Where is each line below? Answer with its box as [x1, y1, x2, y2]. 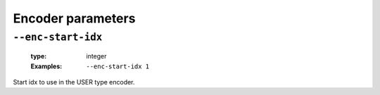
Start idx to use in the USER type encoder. [13, 77, 135, 86]
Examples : [30, 62, 63, 70]
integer [86, 52, 107, 61]
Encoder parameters [13, 11, 136, 26]
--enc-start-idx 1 [86, 62, 150, 70]
